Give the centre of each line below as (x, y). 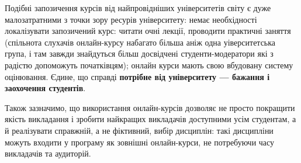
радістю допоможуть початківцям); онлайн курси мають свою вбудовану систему (149, 65)
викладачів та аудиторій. (48, 153)
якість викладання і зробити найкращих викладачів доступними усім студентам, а (150, 119)
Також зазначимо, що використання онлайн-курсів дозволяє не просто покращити (150, 107)
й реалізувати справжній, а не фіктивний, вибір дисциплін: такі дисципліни (139, 130)
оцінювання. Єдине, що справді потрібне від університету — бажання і (137, 76)
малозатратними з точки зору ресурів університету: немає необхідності (131, 19)
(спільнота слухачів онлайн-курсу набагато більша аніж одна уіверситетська (140, 42)
